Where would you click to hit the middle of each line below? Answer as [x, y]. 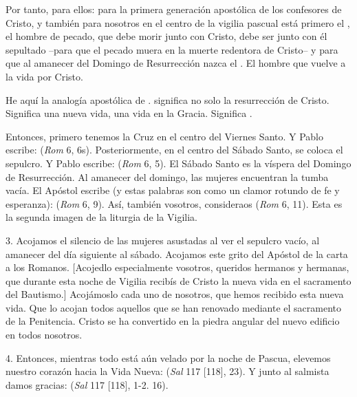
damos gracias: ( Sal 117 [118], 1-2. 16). [87, 384]
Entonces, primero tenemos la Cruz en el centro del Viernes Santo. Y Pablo [164, 136]
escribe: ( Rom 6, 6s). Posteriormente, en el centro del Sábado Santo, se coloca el [174, 150]
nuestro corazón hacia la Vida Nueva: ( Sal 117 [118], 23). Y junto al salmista [167, 371]
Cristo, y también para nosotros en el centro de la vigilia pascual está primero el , [178, 22]
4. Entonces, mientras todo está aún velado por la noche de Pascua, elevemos [168, 357]
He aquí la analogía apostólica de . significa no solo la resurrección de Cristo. [167, 99]
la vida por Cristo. [44, 76]
